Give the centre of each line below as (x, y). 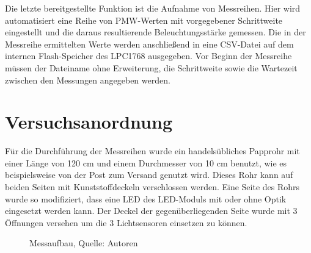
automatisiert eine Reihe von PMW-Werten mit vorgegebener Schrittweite (144, 20)
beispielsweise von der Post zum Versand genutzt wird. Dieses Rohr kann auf (149, 175)
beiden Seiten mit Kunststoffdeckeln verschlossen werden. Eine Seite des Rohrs (152, 187)
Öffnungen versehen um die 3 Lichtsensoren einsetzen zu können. (126, 222)
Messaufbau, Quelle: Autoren (84, 243)
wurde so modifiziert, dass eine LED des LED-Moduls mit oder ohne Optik (146, 198)
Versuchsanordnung (89, 122)
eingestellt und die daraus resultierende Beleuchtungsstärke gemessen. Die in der (155, 32)
